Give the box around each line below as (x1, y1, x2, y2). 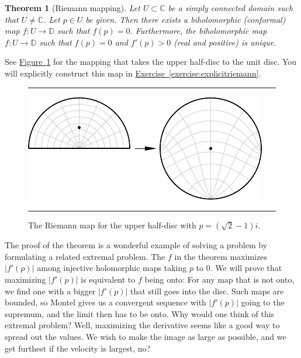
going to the (241, 296, 285, 308)
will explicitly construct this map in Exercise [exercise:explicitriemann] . (5, 67, 261, 79)
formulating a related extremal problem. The (5, 250, 165, 262)
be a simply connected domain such (168, 2, 293, 13)
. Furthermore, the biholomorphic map (130, 25, 267, 37)
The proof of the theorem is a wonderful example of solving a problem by (5, 239, 268, 251)
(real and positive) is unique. (174, 36, 276, 48)
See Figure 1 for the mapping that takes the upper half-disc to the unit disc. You (5, 55, 297, 68)
